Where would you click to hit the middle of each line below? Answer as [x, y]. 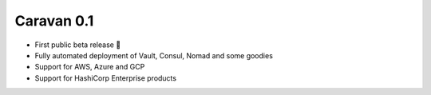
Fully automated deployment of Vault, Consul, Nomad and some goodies [154, 55]
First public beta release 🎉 [78, 45]
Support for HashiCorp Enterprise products [106, 78]
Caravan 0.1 [54, 21]
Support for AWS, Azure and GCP [90, 67]
